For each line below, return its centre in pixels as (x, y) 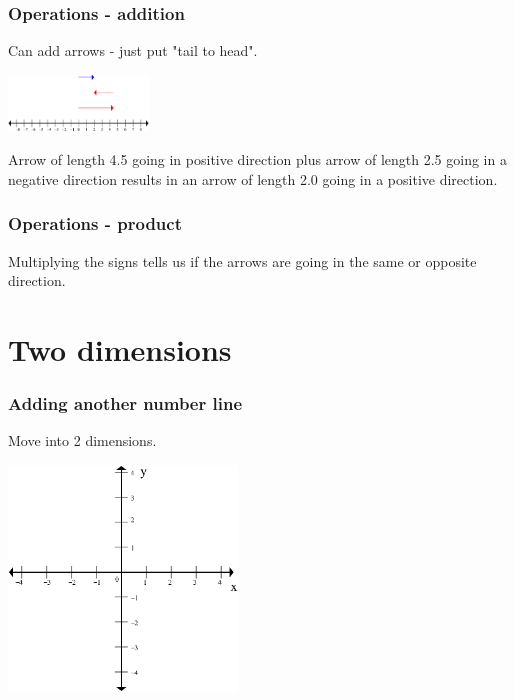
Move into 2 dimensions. (82, 440)
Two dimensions (120, 348)
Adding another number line (125, 402)
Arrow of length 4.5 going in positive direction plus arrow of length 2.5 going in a (257, 159)
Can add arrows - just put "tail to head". (133, 50)
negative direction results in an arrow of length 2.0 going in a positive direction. (253, 178)
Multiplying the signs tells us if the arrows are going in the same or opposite (242, 260)
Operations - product (95, 223)
